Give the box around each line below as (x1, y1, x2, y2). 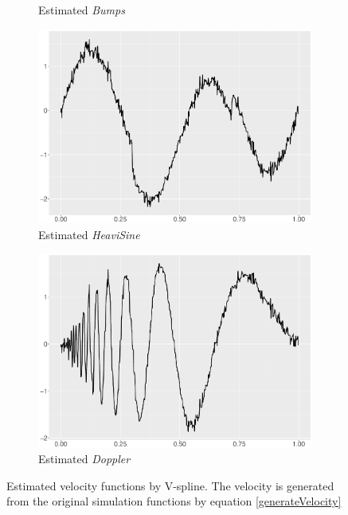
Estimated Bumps (38, 2, 125, 18)
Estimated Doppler (38, 450, 131, 467)
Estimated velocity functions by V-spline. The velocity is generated (6, 477, 334, 493)
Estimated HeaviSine (38, 226, 140, 242)
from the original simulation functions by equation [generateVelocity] (6, 493, 342, 509)
